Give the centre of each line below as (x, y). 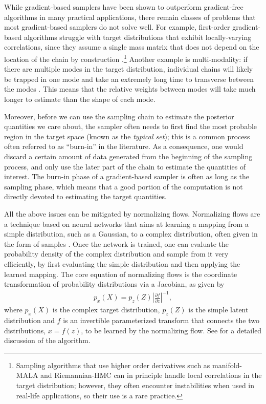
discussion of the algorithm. (47, 340)
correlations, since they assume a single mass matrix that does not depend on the (132, 47)
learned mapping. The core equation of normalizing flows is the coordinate (121, 274)
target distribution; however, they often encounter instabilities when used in (135, 385)
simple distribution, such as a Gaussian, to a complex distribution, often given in (131, 234)
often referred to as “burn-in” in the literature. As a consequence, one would (124, 146)
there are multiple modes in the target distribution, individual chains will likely (129, 69)
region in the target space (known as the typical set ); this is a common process (127, 136)
